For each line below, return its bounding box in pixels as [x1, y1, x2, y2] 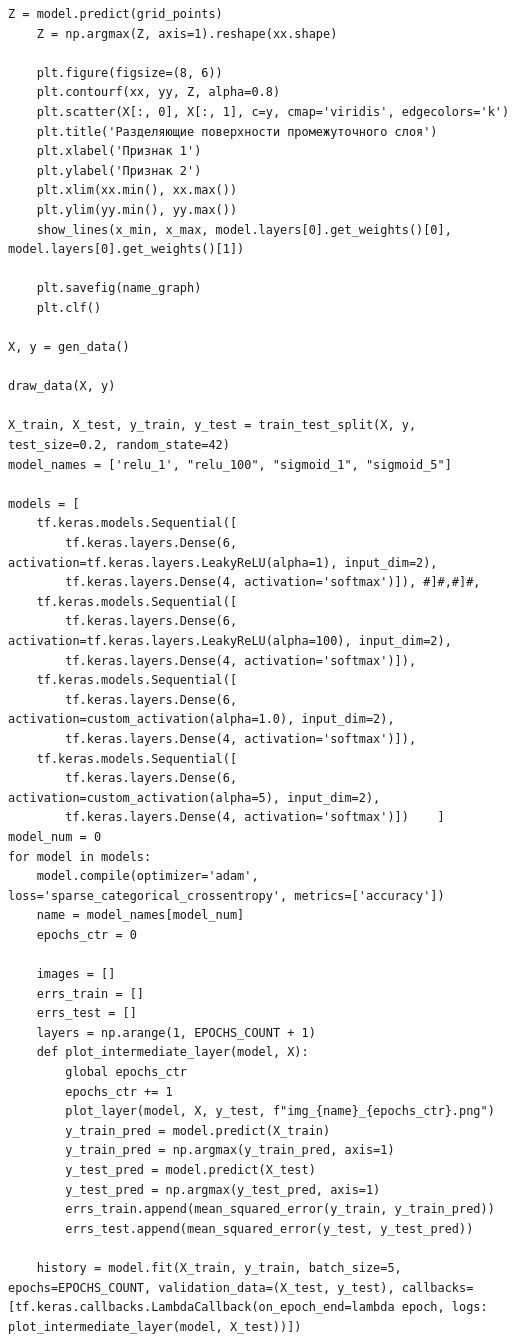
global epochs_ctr [65, 1065, 187, 1080]
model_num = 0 [8, 829, 102, 844]
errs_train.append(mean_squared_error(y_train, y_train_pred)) [65, 1202, 495, 1217]
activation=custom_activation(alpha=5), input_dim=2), [8, 790, 381, 805]
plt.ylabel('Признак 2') [36, 163, 202, 178]
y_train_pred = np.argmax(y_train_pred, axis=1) [65, 1143, 395, 1158]
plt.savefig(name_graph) [36, 281, 202, 296]
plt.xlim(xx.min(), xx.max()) [36, 183, 238, 198]
